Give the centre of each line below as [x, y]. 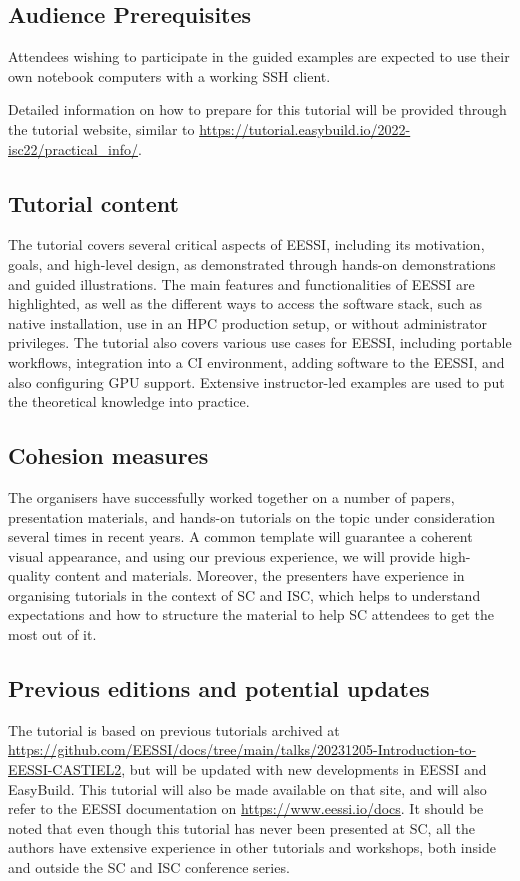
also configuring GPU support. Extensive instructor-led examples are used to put [256, 381]
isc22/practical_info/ [73, 148]
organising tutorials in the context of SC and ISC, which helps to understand [244, 594]
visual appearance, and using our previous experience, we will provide [221, 555]
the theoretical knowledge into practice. [129, 401]
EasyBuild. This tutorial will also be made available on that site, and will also [247, 788]
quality [29, 575]
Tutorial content [93, 202]
